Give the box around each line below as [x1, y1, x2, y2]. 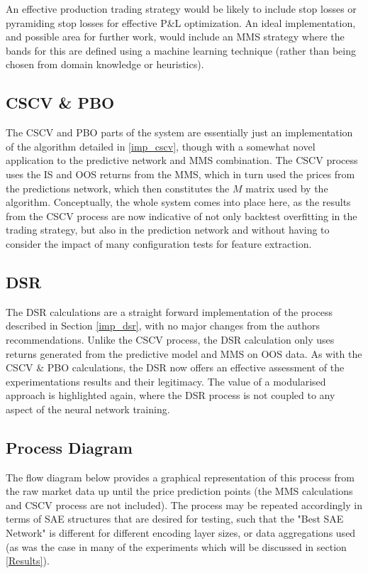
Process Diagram [6, 436, 133, 458]
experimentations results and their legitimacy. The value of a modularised [6, 373, 326, 388]
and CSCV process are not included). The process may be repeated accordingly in [6, 497, 362, 512]
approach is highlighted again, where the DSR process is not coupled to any [6, 388, 335, 403]
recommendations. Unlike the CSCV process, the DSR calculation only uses [6, 332, 335, 346]
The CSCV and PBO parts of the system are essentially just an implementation [6, 125, 353, 140]
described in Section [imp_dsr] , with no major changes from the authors [6, 318, 320, 333]
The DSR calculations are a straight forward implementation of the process [6, 304, 333, 319]
